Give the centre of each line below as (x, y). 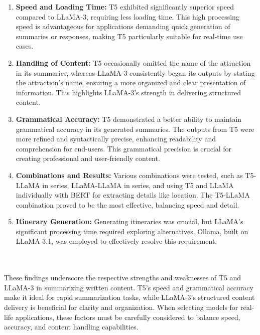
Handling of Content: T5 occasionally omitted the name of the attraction (133, 62)
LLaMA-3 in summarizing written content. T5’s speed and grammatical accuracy (129, 287)
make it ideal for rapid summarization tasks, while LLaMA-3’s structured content (129, 297)
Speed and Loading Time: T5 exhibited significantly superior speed (125, 7)
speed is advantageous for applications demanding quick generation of (123, 26)
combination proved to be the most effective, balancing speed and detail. (127, 204)
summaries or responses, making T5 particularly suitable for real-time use (129, 36)
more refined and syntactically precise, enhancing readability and (116, 139)
